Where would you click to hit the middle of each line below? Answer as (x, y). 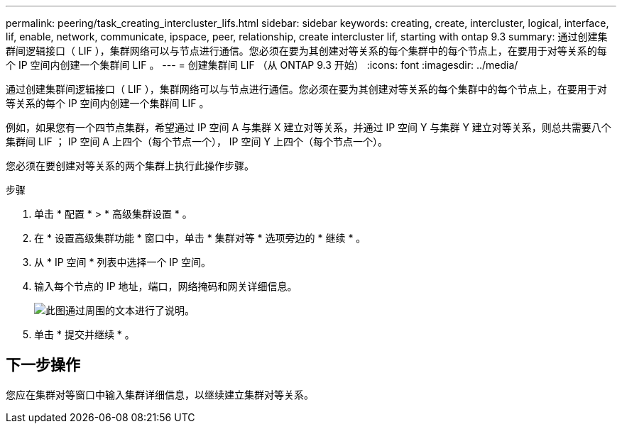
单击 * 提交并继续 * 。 (84, 334)
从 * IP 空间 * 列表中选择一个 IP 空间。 (122, 262)
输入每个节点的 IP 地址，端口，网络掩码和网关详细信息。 (166, 286)
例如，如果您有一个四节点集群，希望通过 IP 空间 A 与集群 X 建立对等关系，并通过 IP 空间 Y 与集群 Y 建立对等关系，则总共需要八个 (309, 127)
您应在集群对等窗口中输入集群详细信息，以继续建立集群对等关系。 (160, 394)
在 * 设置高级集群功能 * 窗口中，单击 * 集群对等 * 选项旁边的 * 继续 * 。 (200, 238)
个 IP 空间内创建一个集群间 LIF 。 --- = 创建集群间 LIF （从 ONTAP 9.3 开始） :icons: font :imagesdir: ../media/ (262, 65)
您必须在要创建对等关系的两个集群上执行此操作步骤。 (130, 166)
